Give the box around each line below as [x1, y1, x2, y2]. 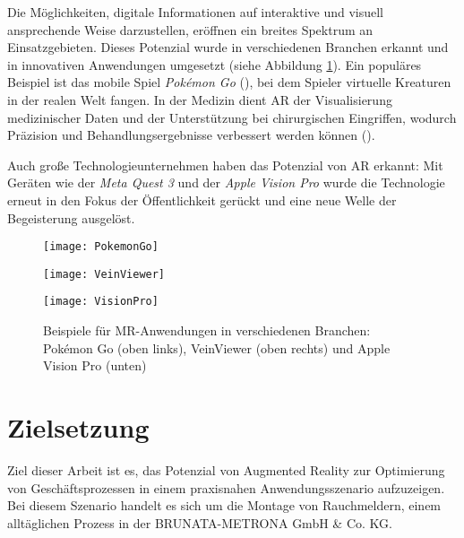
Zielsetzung [7, 409, 150, 446]
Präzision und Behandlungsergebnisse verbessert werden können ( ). [7, 126, 375, 144]
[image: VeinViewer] [43, 267, 166, 281]
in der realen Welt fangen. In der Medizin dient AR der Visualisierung [7, 90, 392, 108]
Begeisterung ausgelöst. [7, 208, 135, 227]
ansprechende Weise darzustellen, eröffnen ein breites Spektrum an [7, 20, 374, 39]
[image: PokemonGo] [43, 240, 159, 254]
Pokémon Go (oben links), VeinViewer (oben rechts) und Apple [43, 338, 391, 357]
